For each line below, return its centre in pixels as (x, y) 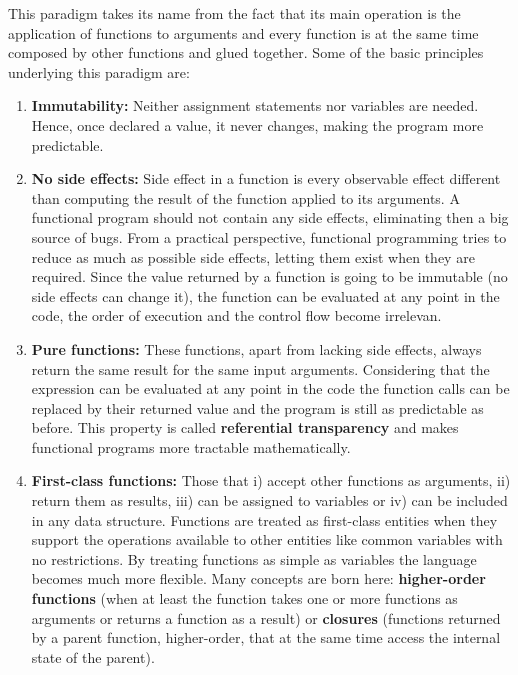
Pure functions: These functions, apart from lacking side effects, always (256, 348)
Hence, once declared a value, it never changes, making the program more (257, 124)
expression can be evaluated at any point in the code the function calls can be (270, 388)
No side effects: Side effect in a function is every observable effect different (266, 178)
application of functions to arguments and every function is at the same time (243, 32)
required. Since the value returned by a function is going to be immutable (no (269, 276)
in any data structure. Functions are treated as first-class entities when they (264, 519)
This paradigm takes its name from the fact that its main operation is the (234, 13)
